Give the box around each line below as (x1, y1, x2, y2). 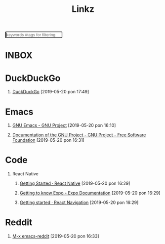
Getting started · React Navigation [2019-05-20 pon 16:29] (19, 200, 139, 205)
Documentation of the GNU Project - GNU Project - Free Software (12, 132, 146, 138)
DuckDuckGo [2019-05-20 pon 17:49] (12, 89, 89, 95)
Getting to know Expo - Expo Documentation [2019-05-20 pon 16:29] (19, 190, 161, 196)
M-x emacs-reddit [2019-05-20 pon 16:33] (12, 233, 100, 239)
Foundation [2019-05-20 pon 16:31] (12, 137, 85, 143)
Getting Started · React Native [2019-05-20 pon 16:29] (19, 180, 130, 186)
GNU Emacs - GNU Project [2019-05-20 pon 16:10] (12, 122, 116, 128)
